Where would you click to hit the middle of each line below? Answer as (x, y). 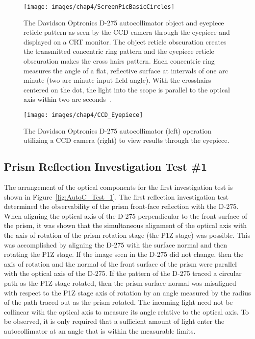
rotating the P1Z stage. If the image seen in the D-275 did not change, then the (124, 254)
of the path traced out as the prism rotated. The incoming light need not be (118, 302)
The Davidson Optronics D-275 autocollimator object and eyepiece (124, 22)
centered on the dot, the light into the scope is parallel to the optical (127, 89)
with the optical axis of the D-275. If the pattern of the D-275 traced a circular (123, 273)
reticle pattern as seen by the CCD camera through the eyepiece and (127, 32)
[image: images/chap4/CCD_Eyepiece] (83, 115)
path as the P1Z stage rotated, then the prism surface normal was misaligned (120, 282)
